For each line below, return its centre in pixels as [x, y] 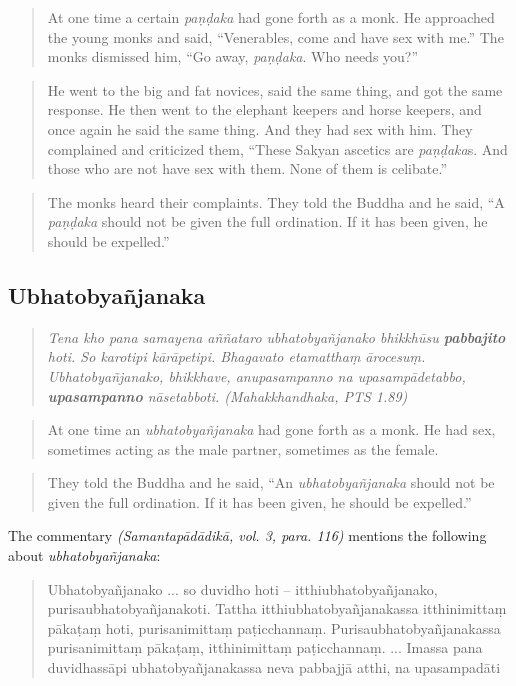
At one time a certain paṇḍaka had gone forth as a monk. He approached [271, 17]
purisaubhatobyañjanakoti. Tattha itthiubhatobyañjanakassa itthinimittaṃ [277, 608]
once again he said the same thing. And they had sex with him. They [260, 128]
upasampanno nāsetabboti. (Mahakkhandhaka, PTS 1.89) [227, 395]
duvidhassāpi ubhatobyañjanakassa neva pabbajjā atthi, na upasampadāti [274, 667]
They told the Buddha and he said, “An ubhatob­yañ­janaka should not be [271, 482]
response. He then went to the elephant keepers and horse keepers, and [264, 109]
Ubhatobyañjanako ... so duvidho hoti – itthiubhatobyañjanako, [242, 588]
